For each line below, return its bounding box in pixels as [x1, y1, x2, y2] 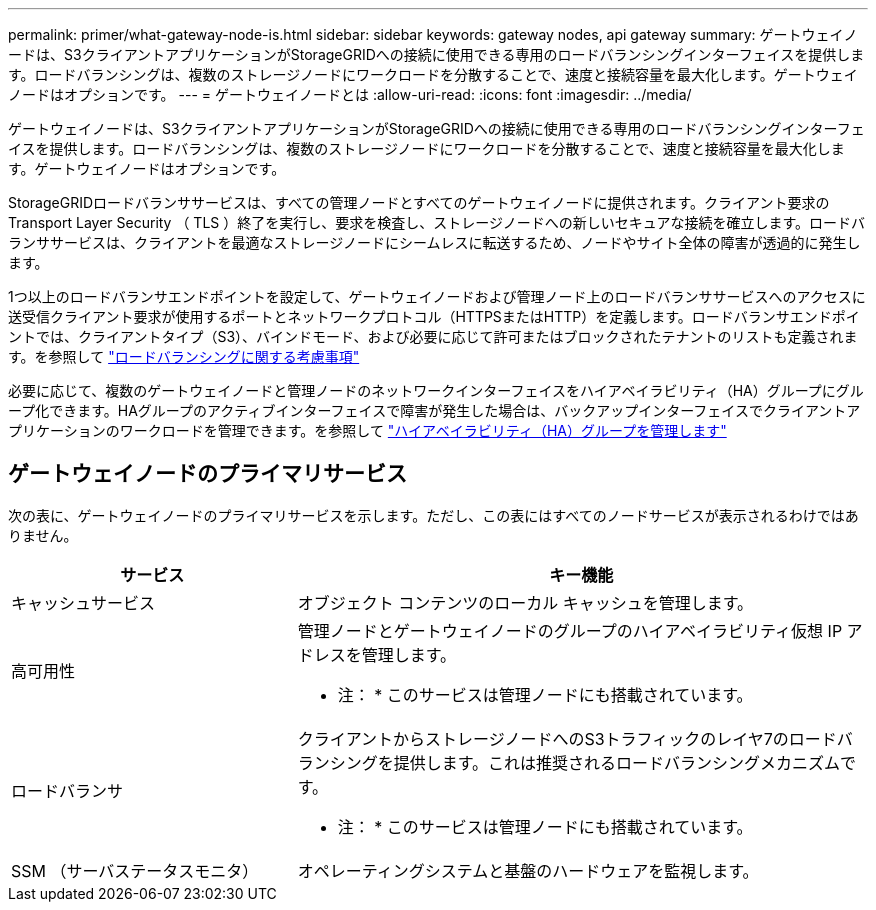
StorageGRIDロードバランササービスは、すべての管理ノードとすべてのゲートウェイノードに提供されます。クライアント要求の [8, 194, 830, 211]
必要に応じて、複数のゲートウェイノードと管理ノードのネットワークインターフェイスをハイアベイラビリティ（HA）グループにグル [8, 382, 864, 399]
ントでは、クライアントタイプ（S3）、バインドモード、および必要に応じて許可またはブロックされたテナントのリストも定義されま [8, 328, 858, 345]
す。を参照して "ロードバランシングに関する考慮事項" [8, 348, 360, 365]
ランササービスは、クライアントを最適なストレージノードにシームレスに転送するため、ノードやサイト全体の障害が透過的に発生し [8, 234, 861, 251]
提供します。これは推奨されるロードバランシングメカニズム [393, 752, 841, 773]
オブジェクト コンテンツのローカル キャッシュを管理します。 [297, 592, 754, 613]
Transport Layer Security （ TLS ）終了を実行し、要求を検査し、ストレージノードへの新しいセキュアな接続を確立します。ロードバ [8, 214, 865, 231]
